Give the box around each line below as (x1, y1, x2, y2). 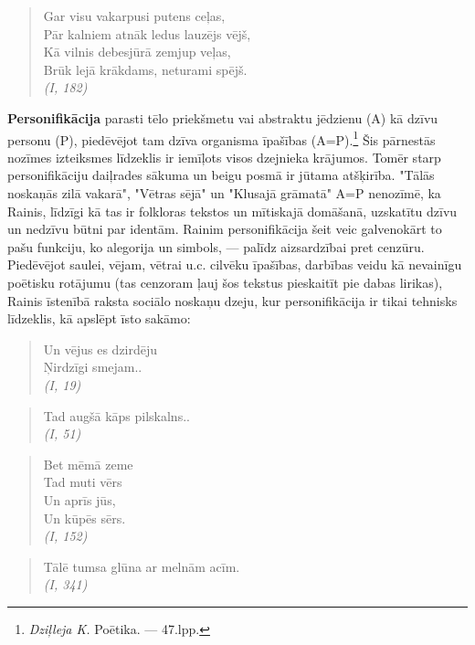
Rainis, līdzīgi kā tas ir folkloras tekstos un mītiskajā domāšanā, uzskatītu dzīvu (7, 201, 458, 220)
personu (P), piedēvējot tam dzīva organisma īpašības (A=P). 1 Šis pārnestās (7, 127, 436, 149)
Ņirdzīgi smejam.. (43, 357, 142, 376)
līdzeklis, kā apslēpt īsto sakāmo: (7, 309, 191, 328)
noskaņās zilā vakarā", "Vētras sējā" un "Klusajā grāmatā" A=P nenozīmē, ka (7, 184, 441, 202)
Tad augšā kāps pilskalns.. (43, 406, 190, 425)
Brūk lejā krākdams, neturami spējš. (43, 59, 248, 79)
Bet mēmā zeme (43, 454, 133, 473)
